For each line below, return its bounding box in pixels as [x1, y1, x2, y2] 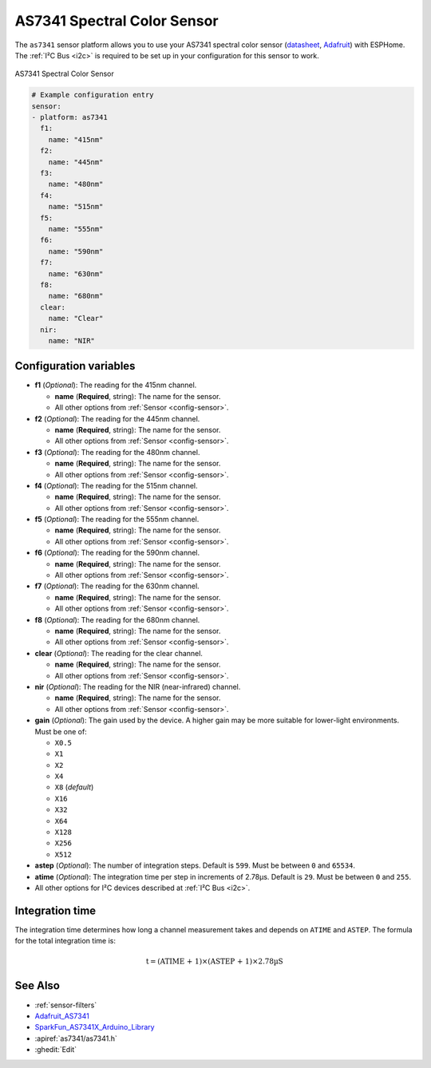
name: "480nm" [48, 180, 104, 189]
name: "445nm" [48, 157, 104, 167]
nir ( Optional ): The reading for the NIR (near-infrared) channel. [34, 682, 241, 691]
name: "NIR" [48, 336, 96, 345]
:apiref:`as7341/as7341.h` [34, 1034, 117, 1043]
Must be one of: [34, 726, 87, 736]
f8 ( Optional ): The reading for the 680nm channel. [34, 615, 200, 624]
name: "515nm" [48, 202, 104, 212]
